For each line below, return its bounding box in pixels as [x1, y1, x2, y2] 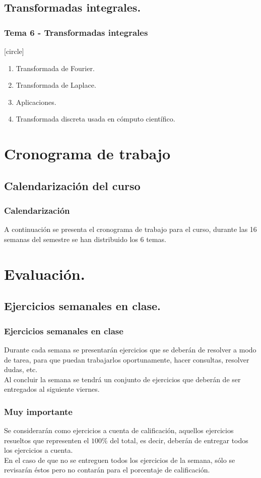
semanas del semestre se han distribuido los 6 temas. [4, 233, 166, 244]
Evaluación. [4, 263, 85, 284]
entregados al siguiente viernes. [4, 384, 100, 394]
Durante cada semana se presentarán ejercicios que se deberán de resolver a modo [4, 344, 256, 354]
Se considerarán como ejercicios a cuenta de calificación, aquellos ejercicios [4, 425, 234, 436]
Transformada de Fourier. [16, 63, 95, 73]
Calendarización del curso [4, 177, 141, 193]
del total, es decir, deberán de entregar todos [110, 435, 248, 445]
